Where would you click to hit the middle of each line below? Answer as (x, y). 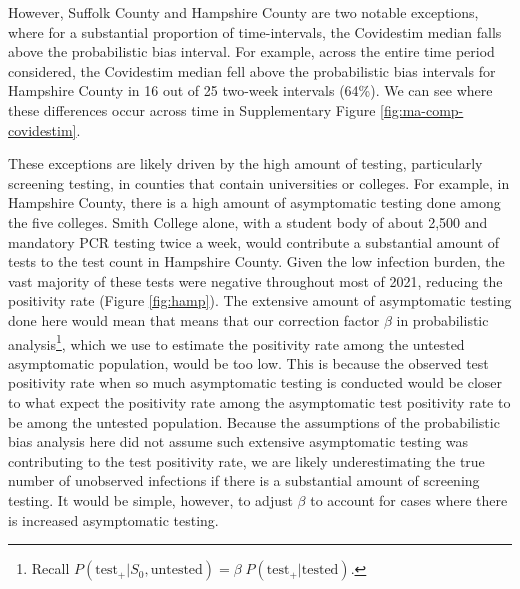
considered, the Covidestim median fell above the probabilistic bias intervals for (252, 70)
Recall (50, 568)
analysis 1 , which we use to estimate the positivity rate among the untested (236, 342)
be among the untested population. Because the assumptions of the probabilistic (254, 421)
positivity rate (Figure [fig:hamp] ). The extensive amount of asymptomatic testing (260, 300)
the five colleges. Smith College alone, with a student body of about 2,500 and (248, 221)
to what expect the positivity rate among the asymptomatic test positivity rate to (259, 401)
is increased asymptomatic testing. (113, 519)
